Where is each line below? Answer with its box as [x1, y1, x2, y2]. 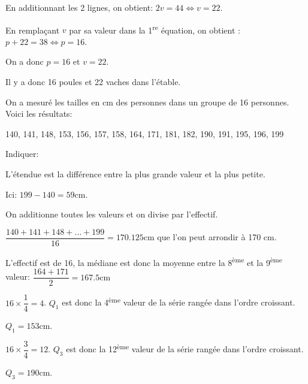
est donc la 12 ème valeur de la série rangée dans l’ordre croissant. [66, 341, 304, 355]
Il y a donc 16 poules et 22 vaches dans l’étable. [5, 75, 181, 88]
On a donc [5, 55, 44, 68]
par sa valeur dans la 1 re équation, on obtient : [69, 22, 240, 36]
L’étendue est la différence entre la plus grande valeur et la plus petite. [5, 168, 265, 180]
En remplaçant [5, 23, 60, 36]
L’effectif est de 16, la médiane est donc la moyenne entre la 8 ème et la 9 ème [5, 254, 282, 268]
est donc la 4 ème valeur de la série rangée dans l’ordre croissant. [62, 294, 295, 309]
